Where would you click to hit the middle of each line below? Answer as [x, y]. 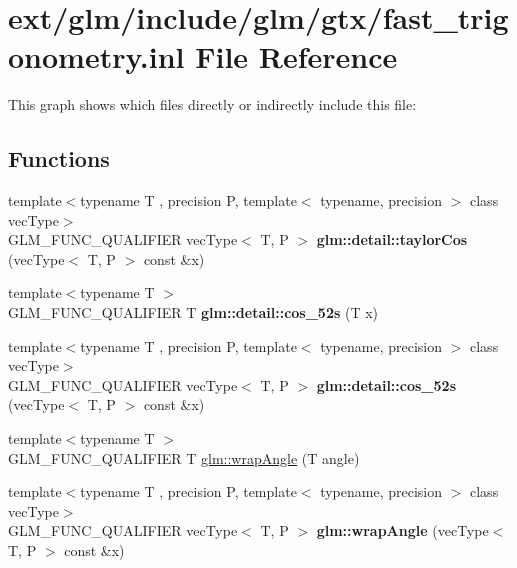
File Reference [296, 56]
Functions [59, 158]
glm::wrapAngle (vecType [402, 530]
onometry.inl [96, 56]
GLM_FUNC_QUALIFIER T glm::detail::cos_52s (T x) [193, 312]
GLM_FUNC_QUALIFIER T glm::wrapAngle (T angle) [184, 457]
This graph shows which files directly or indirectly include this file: [212, 104]
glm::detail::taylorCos [392, 239]
